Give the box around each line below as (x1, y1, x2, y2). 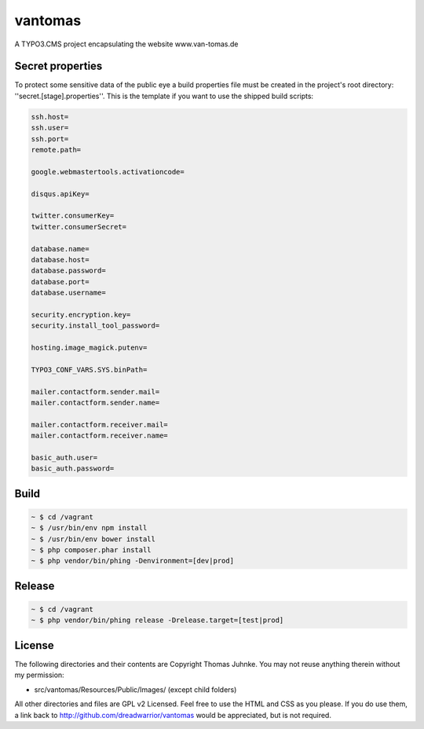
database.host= (31, 255, 90, 264)
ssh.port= (31, 134, 69, 143)
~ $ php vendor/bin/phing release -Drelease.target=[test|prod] (31, 616, 284, 625)
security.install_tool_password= (31, 321, 160, 330)
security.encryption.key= (31, 310, 131, 319)
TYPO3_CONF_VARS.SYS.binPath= (31, 365, 148, 374)
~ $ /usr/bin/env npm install (31, 523, 148, 533)
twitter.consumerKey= (31, 211, 115, 220)
